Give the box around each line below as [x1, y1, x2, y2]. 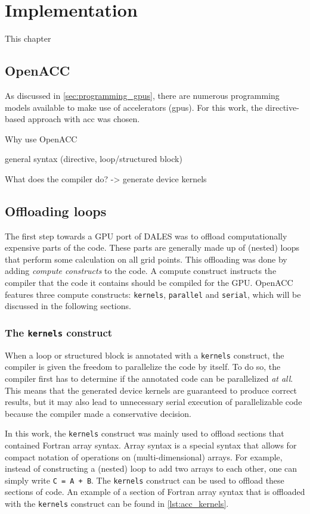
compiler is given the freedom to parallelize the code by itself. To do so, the [5, 360, 281, 373]
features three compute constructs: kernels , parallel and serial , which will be [5, 288, 301, 300]
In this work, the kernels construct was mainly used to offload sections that [5, 427, 284, 440]
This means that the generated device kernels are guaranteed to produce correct [5, 384, 297, 396]
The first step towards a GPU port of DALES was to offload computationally [5, 229, 287, 242]
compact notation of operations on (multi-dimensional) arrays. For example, [5, 450, 283, 463]
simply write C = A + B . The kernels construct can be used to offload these [5, 473, 284, 486]
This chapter [5, 32, 51, 45]
